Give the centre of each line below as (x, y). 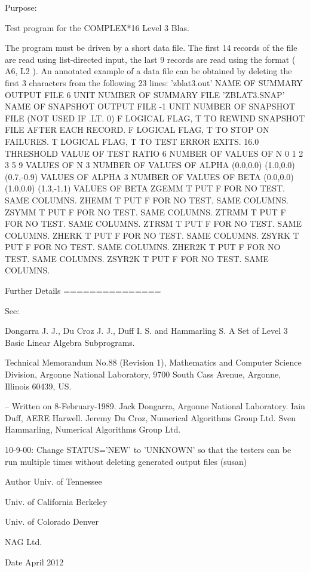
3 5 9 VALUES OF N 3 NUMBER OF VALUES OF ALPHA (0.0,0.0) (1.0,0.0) (150, 165)
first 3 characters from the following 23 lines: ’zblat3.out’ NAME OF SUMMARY (154, 82)
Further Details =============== (83, 290)
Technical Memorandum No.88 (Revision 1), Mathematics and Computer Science (153, 362)
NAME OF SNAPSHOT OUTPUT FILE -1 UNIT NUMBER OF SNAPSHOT (150, 106)
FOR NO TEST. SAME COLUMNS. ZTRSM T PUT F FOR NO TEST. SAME (154, 223)
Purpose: (21, 7)
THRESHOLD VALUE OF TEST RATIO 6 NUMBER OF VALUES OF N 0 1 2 (154, 153)
